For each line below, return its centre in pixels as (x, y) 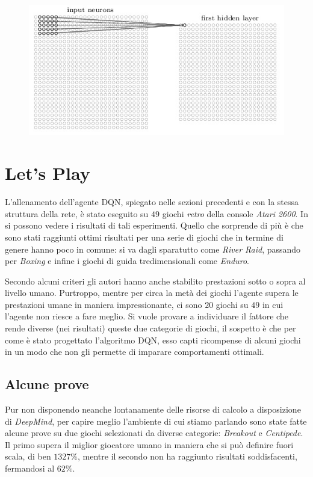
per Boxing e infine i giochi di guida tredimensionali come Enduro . (127, 261)
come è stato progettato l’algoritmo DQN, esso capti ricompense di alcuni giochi (153, 340)
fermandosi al (30, 468)
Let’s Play (48, 173)
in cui (273, 304)
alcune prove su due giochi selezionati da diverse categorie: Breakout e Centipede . (154, 433)
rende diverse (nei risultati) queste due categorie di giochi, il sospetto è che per (150, 328)
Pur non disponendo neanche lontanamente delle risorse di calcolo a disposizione (153, 409)
